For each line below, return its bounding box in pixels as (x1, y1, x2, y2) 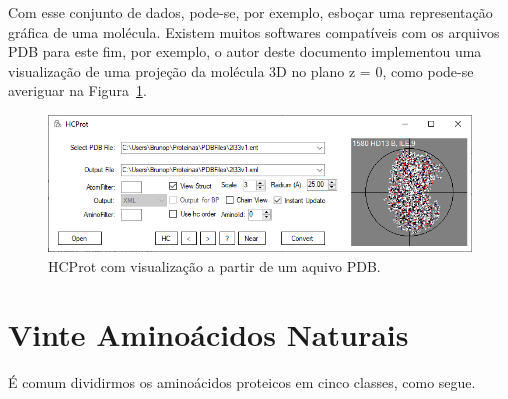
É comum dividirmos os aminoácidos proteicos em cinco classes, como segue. (8, 372, 476, 393)
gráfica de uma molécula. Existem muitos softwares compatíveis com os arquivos (8, 21, 500, 42)
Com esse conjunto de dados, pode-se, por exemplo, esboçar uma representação (8, 2, 493, 22)
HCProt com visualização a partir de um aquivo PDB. (48, 255, 381, 276)
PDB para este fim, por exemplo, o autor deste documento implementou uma (8, 41, 482, 62)
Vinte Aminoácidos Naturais (8, 314, 409, 355)
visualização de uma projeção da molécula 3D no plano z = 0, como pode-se (8, 60, 474, 81)
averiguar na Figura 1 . (8, 80, 147, 101)
